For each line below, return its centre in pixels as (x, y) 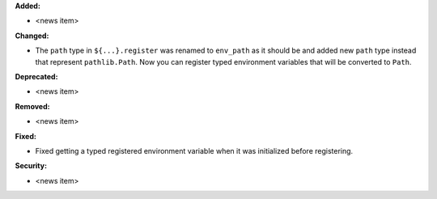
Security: (31, 166)
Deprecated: (36, 76)
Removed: (32, 106)
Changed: (32, 36)
